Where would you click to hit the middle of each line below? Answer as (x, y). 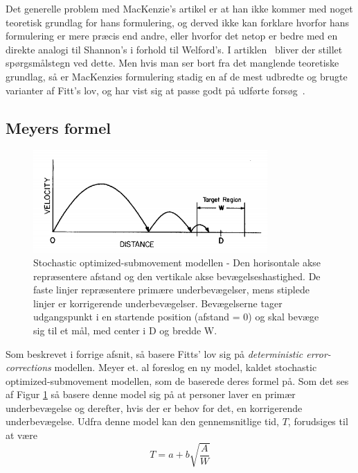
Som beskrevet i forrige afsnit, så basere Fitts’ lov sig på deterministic (154, 353)
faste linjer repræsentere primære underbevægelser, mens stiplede (171, 290)
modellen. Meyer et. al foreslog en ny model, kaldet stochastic (186, 367)
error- (319, 353)
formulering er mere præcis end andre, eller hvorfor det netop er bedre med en (172, 36)
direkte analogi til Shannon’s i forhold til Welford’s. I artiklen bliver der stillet (174, 49)
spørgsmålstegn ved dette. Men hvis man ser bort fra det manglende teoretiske (172, 63)
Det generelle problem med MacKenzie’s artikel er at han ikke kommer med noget (179, 8)
